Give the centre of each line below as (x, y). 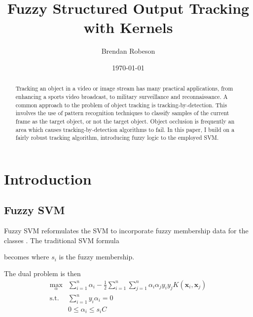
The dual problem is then (42, 273)
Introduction (48, 178)
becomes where (27, 257)
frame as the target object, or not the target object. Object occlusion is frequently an (125, 121)
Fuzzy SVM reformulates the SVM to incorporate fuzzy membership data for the (126, 231)
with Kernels (128, 27)
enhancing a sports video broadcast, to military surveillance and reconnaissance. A (122, 96)
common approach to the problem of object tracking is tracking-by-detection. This (121, 105)
